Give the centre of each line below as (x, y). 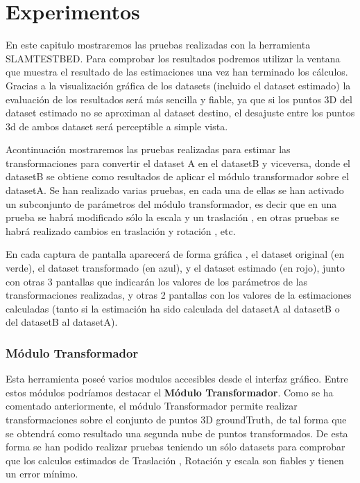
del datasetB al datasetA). (62, 322)
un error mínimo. (42, 474)
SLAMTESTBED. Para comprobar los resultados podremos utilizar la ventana (173, 58)
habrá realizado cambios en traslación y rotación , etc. (121, 230)
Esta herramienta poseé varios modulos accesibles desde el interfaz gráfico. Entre (177, 379)
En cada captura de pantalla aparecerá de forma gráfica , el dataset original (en (175, 254)
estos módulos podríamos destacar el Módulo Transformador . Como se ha (170, 392)
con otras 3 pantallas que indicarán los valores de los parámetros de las (157, 281)
